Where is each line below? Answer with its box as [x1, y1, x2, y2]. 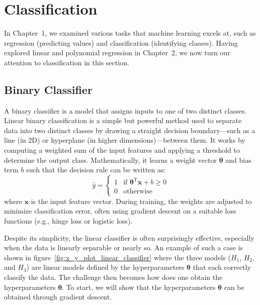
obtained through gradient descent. [4, 291, 112, 302]
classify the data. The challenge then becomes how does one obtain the [4, 272, 223, 282]
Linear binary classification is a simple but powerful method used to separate [4, 115, 242, 126]
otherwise [123, 188, 152, 195]
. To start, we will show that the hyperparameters [62, 281, 216, 292]
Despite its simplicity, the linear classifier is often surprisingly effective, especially [4, 232, 254, 243]
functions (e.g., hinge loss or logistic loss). [4, 216, 133, 226]
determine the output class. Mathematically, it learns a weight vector [4, 154, 217, 165]
